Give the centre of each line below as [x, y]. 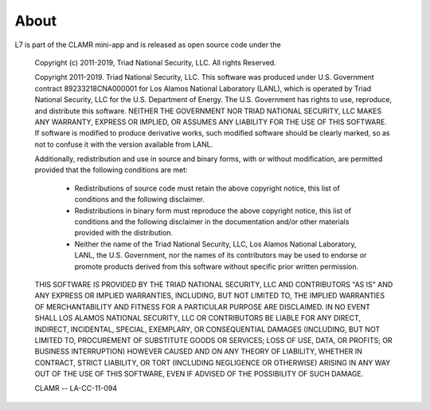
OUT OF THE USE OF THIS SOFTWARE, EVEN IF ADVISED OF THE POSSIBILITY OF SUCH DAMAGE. [199, 374]
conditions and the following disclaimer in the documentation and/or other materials [212, 222]
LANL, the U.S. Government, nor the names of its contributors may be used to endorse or [221, 255]
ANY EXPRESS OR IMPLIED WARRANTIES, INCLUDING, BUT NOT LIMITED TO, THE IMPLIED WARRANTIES [210, 296]
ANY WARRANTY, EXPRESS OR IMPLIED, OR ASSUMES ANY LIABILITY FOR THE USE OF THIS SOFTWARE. [211, 122]
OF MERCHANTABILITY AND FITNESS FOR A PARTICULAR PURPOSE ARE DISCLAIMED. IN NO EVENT [202, 306]
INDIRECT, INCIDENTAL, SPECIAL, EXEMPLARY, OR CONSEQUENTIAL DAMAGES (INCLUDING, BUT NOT [207, 329]
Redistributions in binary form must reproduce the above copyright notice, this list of [213, 211]
